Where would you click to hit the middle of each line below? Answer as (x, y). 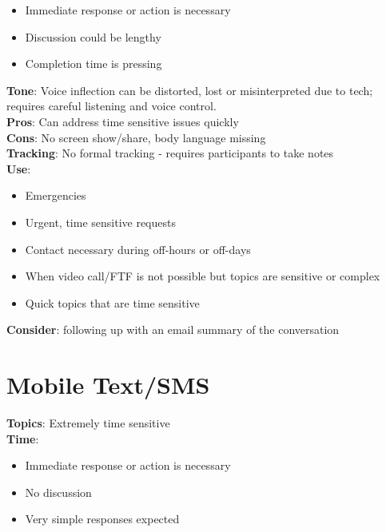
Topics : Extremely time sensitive (88, 423)
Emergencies (56, 195)
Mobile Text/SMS (108, 385)
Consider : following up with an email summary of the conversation (173, 330)
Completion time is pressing (94, 64)
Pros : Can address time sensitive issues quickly (123, 121)
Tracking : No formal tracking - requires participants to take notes (170, 153)
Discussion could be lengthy (93, 36)
